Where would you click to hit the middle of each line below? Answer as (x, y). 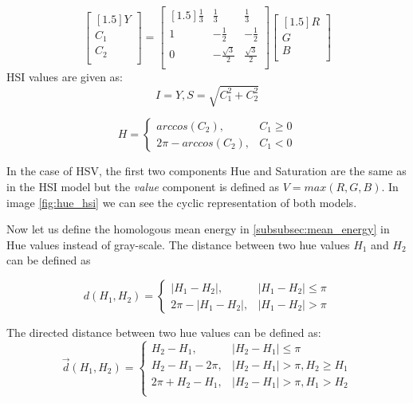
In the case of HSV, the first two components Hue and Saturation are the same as (206, 171)
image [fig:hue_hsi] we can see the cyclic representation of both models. (182, 202)
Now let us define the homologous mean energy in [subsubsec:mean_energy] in (198, 229)
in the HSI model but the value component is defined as (143, 187)
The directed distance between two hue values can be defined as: (164, 333)
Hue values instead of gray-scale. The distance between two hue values (178, 244)
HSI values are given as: (65, 77)
